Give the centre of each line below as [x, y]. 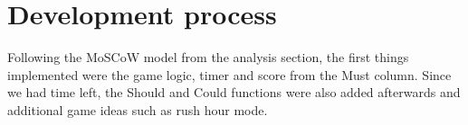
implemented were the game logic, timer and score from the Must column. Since [229, 74]
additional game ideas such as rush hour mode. [138, 109]
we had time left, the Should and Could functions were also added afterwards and [234, 92]
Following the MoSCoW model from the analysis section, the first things [208, 57]
